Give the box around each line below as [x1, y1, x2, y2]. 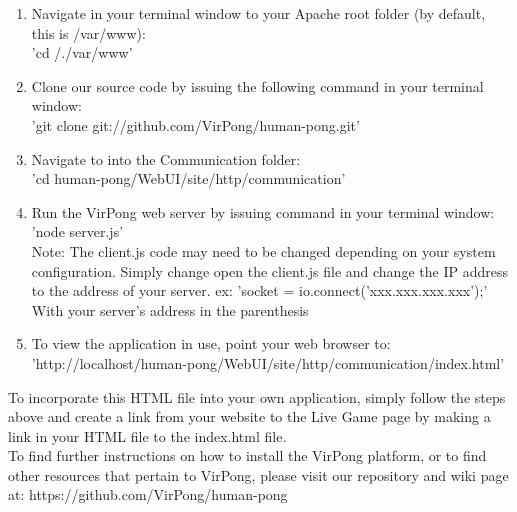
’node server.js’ [31, 221, 124, 242]
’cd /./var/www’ [31, 42, 133, 63]
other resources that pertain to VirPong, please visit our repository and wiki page [8, 464, 509, 485]
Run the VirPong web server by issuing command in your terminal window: [31, 201, 495, 222]
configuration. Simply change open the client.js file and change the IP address [31, 260, 508, 281]
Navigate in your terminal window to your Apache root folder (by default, [31, 3, 486, 23]
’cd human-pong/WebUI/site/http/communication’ [31, 168, 346, 189]
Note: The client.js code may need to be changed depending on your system [31, 240, 496, 261]
